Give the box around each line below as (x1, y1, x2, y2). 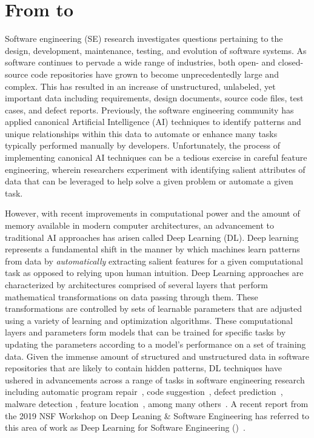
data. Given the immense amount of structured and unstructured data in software (5, 349, 309, 362)
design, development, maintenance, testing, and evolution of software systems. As (5, 44, 307, 56)
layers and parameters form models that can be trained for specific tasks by (5, 326, 286, 339)
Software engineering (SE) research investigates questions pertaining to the (5, 32, 283, 45)
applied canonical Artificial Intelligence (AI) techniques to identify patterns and (5, 115, 301, 128)
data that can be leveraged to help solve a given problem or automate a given (5, 175, 293, 187)
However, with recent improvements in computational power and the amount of (5, 207, 300, 220)
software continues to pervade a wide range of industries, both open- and (5, 56, 276, 69)
